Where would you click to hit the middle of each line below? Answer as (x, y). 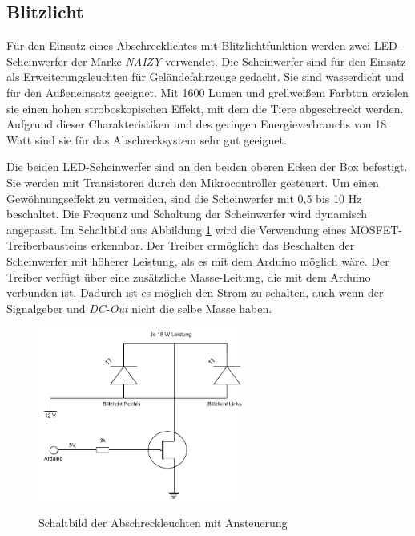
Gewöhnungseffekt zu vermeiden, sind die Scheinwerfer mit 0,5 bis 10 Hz (184, 198)
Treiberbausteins (47, 245)
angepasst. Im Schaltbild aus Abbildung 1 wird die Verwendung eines (177, 229)
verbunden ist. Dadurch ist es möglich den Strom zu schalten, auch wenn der (195, 292)
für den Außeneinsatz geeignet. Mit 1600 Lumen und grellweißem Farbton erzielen (207, 92)
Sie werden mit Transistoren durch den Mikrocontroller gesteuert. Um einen (193, 182)
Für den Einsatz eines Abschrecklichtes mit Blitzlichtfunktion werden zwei (189, 45)
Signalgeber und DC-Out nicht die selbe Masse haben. (139, 308)
